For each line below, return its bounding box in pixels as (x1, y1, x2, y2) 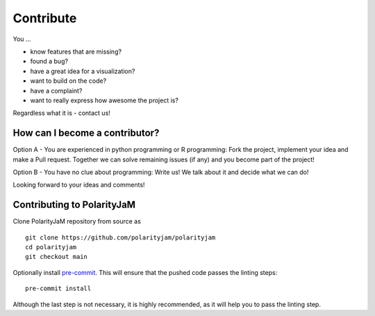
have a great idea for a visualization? (30, 67, 135, 75)
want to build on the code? (30, 77, 107, 85)
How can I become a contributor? (12, 127, 160, 139)
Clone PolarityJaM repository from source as (12, 217, 142, 226)
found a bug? (30, 57, 69, 65)
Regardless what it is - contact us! (12, 109, 110, 118)
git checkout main (25, 253, 88, 261)
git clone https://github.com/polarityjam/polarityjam (25, 233, 216, 242)
